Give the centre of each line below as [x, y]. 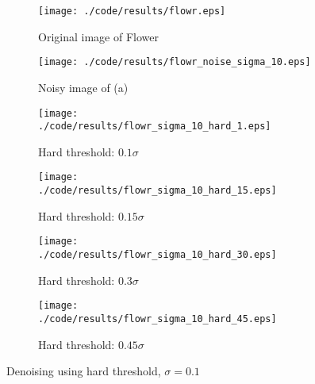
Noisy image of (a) [83, 87]
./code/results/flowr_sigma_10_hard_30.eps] [157, 254]
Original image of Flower [98, 36]
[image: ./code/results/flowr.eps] [132, 11]
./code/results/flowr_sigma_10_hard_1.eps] [155, 127]
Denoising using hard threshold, [84, 371]
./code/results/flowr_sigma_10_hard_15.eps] [157, 191]
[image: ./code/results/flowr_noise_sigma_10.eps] [175, 62]
